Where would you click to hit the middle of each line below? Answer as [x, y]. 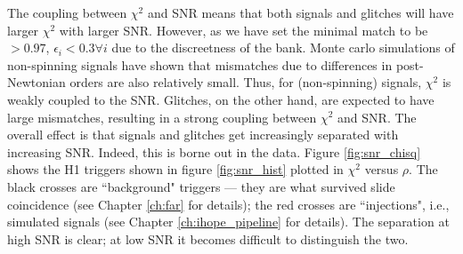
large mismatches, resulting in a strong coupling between [162, 117]
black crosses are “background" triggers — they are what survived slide [201, 186]
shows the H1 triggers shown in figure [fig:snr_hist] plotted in [175, 169]
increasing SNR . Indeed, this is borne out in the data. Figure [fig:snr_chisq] [214, 151]
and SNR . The [377, 117]
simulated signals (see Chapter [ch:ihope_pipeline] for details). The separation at [228, 222]
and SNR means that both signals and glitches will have [301, 12]
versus [382, 169]
